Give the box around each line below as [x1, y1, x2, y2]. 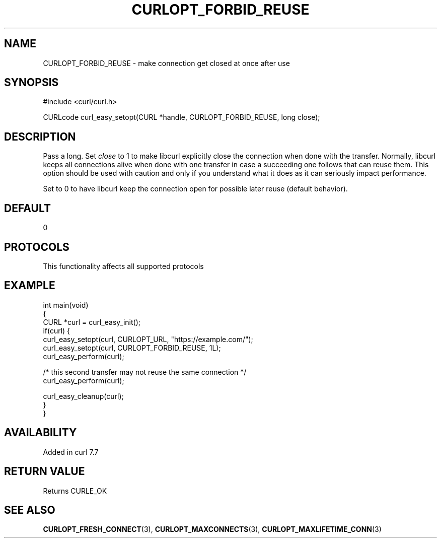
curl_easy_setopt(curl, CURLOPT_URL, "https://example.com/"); [43, 334, 253, 344]
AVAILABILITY [4, 426, 77, 439]
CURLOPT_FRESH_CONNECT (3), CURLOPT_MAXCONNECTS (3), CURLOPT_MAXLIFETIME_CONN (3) [43, 525, 382, 534]
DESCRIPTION [4, 130, 76, 143]
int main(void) [43, 300, 89, 309]
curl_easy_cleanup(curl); [43, 391, 124, 400]
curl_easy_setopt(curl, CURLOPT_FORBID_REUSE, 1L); [43, 343, 221, 352]
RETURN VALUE [4, 465, 85, 478]
